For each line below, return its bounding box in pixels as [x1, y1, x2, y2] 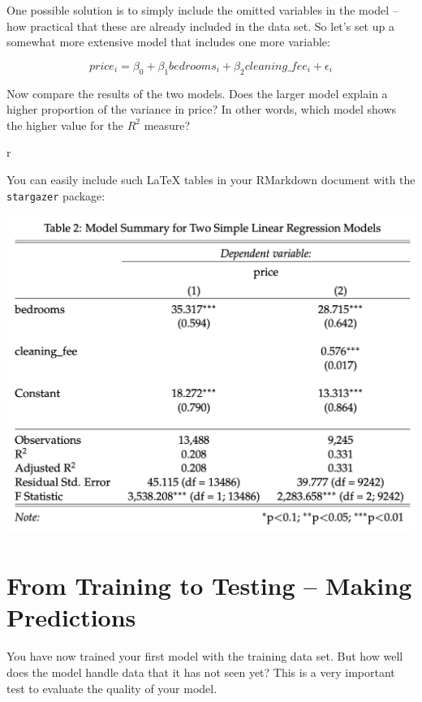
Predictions [6, 601, 136, 634]
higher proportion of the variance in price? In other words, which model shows [6, 101, 397, 118]
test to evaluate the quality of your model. [6, 679, 217, 696]
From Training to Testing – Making [6, 569, 412, 602]
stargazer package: [6, 187, 105, 204]
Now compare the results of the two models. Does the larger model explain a [6, 84, 388, 101]
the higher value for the [6, 116, 123, 133]
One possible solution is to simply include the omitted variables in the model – [6, 2, 398, 18]
